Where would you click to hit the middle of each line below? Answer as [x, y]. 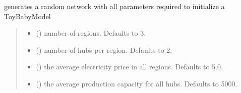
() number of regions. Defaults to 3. [91, 33]
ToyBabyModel [27, 16]
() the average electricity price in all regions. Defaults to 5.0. [129, 67]
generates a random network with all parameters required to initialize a [114, 6]
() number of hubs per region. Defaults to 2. [104, 50]
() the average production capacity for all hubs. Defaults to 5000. [137, 83]
